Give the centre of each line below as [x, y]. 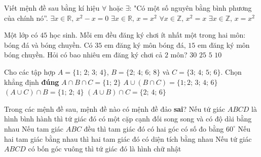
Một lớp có [21, 35]
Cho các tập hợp [30, 71]
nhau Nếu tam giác [34, 128]
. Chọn [231, 71]
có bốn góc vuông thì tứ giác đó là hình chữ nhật [105, 149]
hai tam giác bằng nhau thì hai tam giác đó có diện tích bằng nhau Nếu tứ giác [128, 138]
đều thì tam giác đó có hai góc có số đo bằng [154, 128]
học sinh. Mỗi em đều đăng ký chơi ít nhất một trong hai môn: [147, 35]
